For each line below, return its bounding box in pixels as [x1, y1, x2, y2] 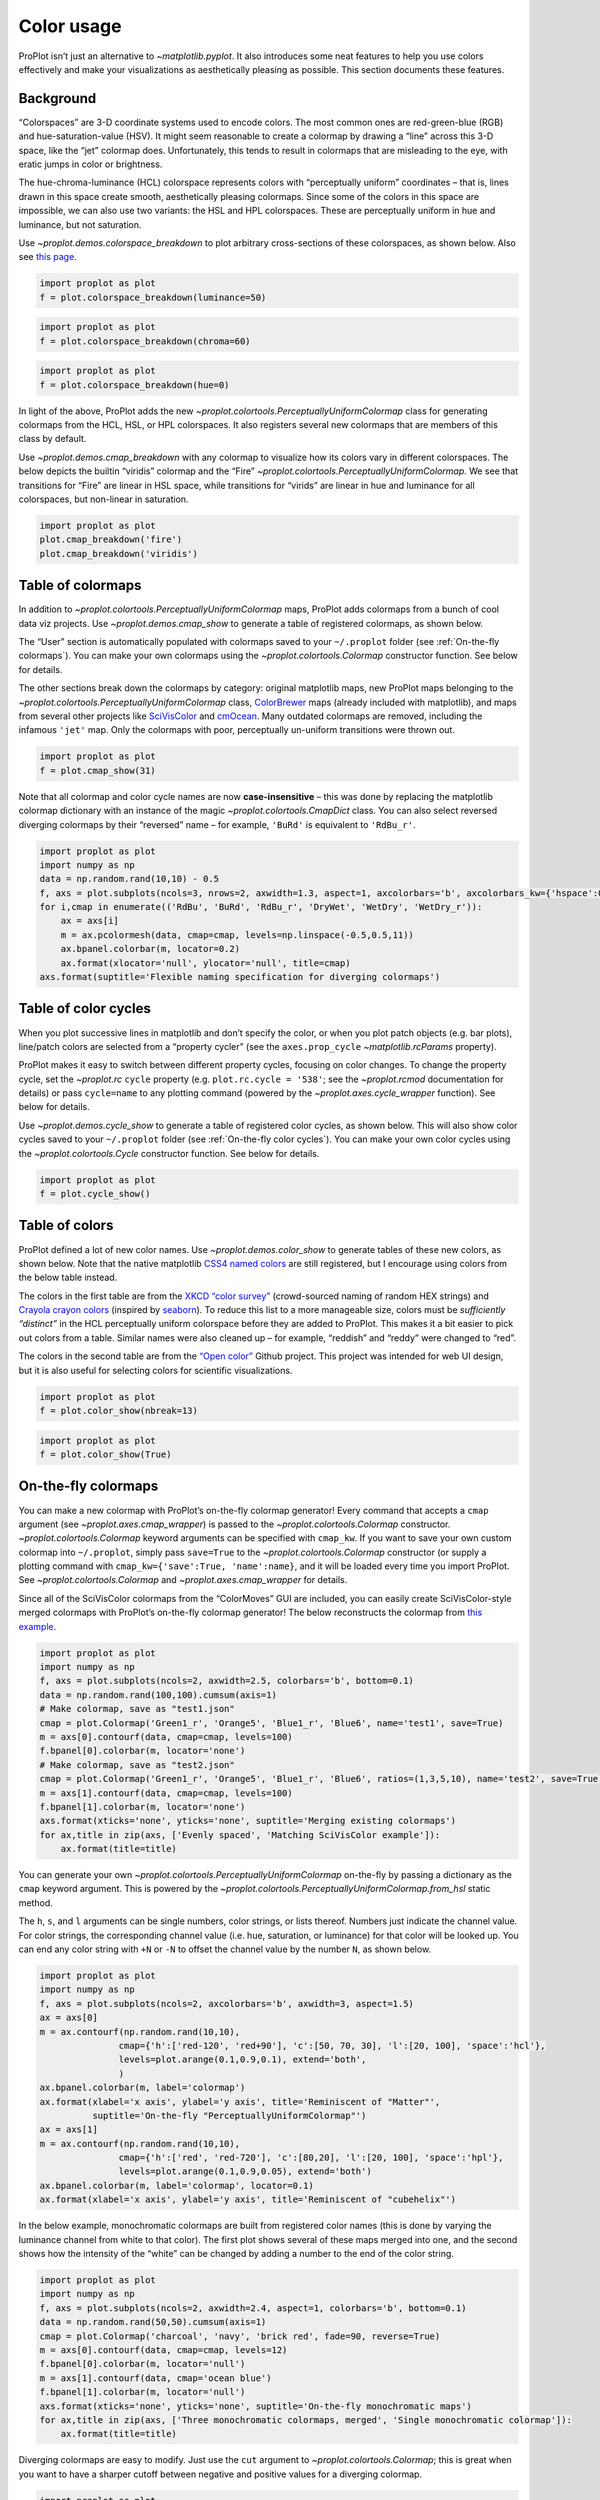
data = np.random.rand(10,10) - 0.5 [39, 873, 220, 885]
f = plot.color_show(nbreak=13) [39, 1405, 199, 1417]
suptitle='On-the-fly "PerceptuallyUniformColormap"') [91, 2110, 367, 2121]
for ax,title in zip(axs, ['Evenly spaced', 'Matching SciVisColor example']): [39, 1829, 441, 1840]
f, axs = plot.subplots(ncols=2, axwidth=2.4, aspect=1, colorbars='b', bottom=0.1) [39, 2302, 467, 2314]
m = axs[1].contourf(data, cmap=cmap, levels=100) [39, 1787, 294, 1799]
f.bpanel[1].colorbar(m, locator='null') [39, 2386, 246, 2398]
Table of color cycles [18, 1000, 152, 1017]
